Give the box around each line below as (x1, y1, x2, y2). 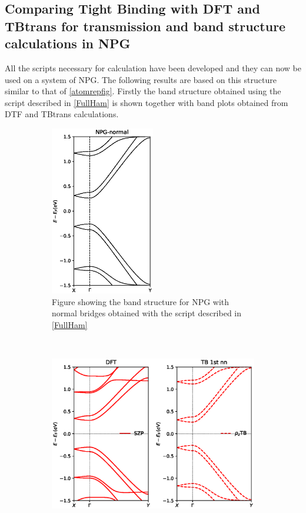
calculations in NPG (5, 34, 131, 52)
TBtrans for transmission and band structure (5, 16, 286, 35)
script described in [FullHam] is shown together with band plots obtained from (5, 96, 288, 108)
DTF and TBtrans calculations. (5, 108, 119, 120)
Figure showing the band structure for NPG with (52, 295, 229, 307)
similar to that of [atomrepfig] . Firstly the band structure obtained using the (5, 85, 281, 97)
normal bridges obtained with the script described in (52, 307, 242, 319)
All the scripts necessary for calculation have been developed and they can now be (5, 61, 302, 74)
